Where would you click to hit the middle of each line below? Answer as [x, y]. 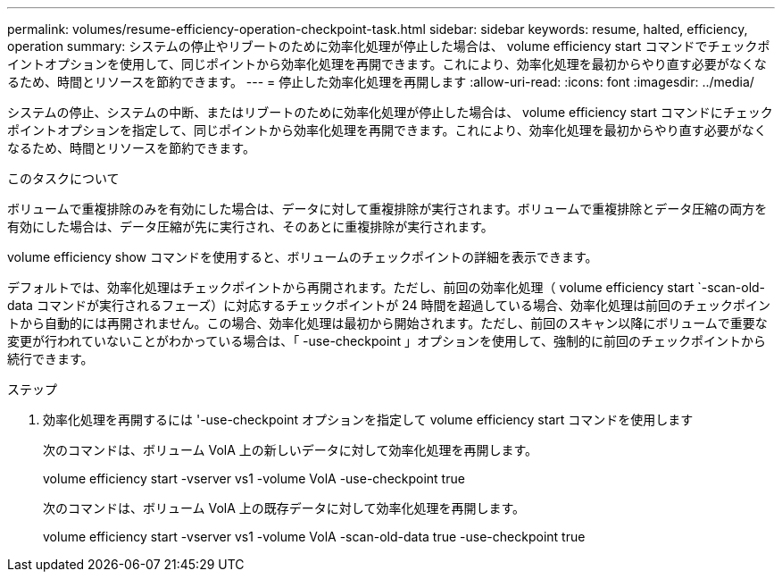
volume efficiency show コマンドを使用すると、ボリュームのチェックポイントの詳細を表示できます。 [303, 257]
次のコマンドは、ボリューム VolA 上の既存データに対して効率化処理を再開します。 [284, 508]
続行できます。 [50, 359]
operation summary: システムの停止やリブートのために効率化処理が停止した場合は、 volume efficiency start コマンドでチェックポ [389, 46]
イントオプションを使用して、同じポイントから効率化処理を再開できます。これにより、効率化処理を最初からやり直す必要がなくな [387, 64]
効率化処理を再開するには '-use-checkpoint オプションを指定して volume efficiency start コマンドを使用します [368, 420]
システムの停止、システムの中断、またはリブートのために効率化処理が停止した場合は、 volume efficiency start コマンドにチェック [390, 112]
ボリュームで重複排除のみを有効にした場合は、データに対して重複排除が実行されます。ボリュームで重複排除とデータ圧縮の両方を [387, 209]
